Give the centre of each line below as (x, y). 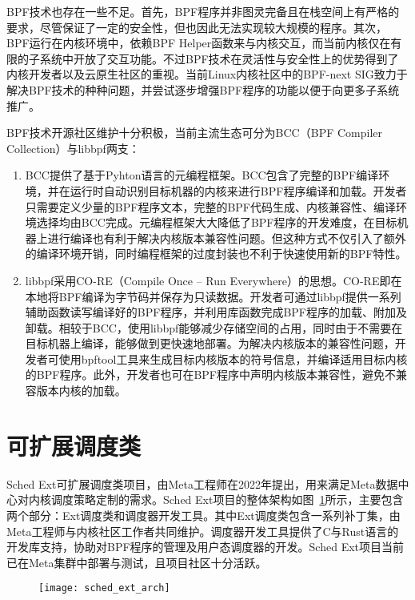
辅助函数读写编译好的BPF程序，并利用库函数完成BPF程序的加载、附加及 (216, 312)
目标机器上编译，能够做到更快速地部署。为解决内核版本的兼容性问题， (210, 343)
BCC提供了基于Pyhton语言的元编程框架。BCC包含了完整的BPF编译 (202, 175)
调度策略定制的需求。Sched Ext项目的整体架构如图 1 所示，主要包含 (227, 499)
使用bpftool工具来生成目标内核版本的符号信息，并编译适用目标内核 (233, 358)
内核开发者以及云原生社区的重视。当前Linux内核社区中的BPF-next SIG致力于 (207, 74)
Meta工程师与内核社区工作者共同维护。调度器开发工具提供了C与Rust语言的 (203, 531)
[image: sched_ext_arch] (104, 588)
